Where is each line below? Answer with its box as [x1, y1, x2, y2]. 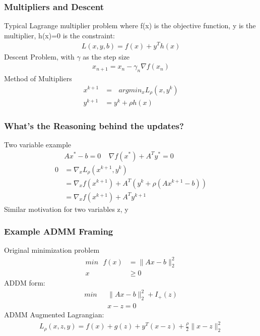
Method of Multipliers [4, 73, 72, 83]
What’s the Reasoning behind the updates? [4, 119, 184, 132]
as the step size [83, 51, 130, 62]
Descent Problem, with [4, 51, 75, 62]
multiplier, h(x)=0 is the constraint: [4, 30, 115, 40]
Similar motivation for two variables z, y [4, 203, 128, 214]
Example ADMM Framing [4, 225, 113, 238]
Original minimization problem [4, 245, 100, 255]
